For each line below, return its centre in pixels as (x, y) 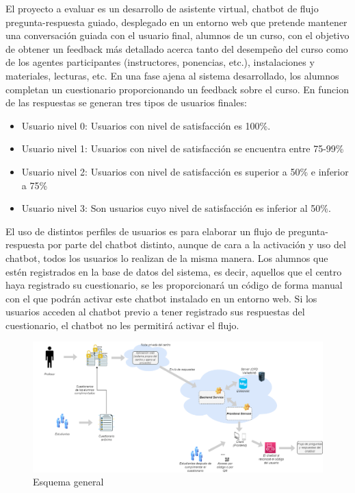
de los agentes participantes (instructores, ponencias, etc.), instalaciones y (160, 62)
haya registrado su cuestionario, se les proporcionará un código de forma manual (174, 285)
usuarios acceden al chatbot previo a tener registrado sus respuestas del (155, 312)
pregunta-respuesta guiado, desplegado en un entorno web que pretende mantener (176, 22)
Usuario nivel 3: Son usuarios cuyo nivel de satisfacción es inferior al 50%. (176, 208)
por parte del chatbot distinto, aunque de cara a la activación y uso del (197, 244)
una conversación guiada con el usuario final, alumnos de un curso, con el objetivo (177, 35)
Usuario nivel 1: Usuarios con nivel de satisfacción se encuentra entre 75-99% (183, 148)
